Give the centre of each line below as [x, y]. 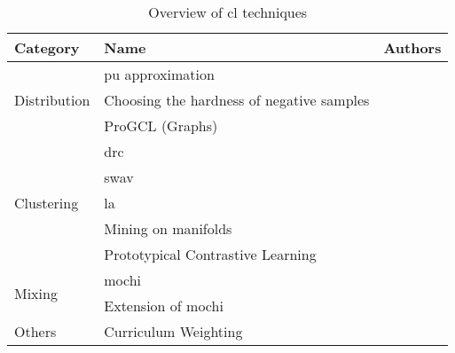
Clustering [47, 203]
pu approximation [159, 74]
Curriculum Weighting [173, 331]
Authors [412, 47]
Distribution [52, 100]
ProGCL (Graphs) [161, 126]
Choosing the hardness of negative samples [237, 100]
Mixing [36, 293]
